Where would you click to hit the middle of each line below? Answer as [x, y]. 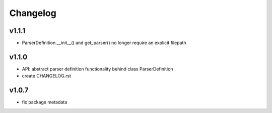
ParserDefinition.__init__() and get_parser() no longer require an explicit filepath [104, 43]
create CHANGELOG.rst [47, 76]
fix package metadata [45, 102]
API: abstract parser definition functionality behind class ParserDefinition [97, 69]
